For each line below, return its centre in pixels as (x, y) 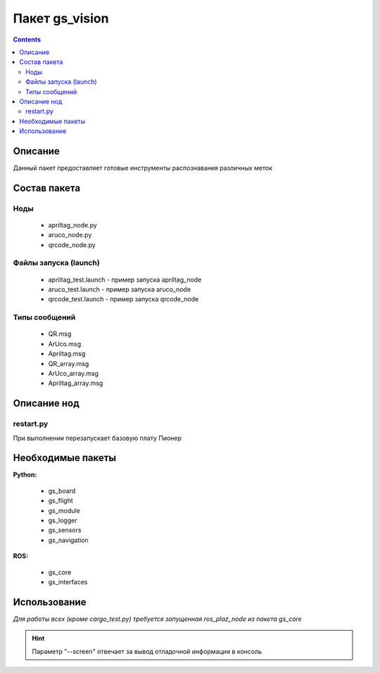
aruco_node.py (70, 235)
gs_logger (63, 520)
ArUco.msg (65, 344)
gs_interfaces (68, 581)
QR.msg (60, 334)
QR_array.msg (69, 363)
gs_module (64, 510)
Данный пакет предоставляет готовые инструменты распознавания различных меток (142, 168)
